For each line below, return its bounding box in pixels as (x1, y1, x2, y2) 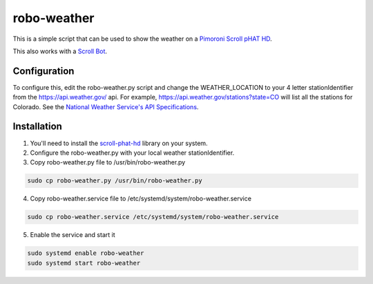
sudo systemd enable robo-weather (27, 249, 144, 257)
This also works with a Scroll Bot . (12, 47, 107, 55)
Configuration (12, 65, 75, 77)
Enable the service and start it (30, 231, 115, 239)
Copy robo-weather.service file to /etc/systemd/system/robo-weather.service (30, 194, 252, 203)
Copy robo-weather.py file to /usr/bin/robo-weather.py (30, 158, 186, 167)
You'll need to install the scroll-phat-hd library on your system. (30, 139, 208, 147)
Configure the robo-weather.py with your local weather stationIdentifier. (30, 149, 235, 157)
